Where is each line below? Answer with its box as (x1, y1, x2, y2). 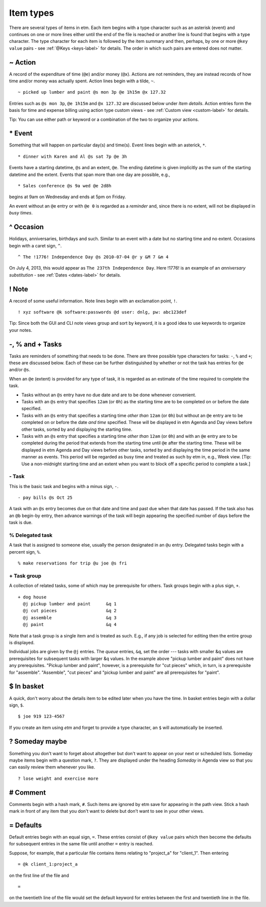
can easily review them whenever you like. (9, 764, 96, 770)
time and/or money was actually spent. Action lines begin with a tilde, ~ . (9, 78, 155, 84)
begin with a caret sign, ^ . (9, 243, 62, 248)
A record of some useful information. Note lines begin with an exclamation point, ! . (9, 298, 177, 304)
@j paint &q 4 (23, 622, 117, 628)
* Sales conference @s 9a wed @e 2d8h (18, 183, 112, 189)
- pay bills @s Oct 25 (18, 495, 73, 500)
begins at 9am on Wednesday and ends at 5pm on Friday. (9, 194, 126, 200)
